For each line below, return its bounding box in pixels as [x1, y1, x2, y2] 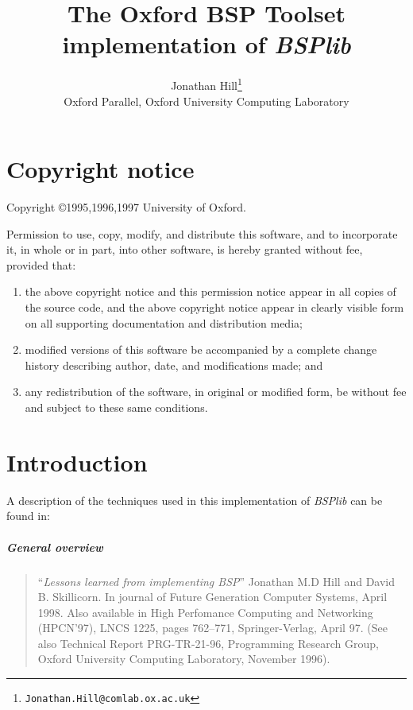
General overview [6, 538, 103, 555]
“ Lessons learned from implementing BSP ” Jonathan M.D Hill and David [37, 572, 396, 589]
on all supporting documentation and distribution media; [25, 314, 303, 331]
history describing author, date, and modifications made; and [25, 356, 323, 373]
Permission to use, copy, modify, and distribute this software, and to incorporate [6, 225, 398, 242]
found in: [6, 507, 50, 524]
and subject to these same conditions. [25, 399, 208, 416]
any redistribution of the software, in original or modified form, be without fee [25, 383, 407, 400]
